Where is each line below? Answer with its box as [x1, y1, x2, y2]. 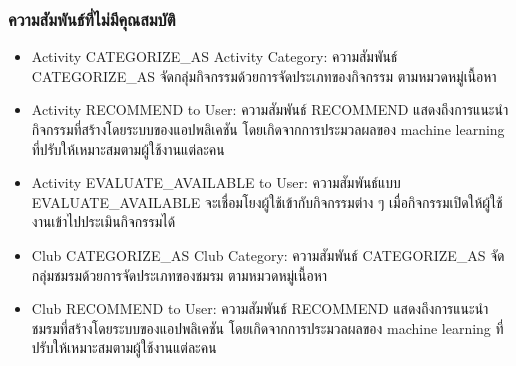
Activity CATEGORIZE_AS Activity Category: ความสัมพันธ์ [31, 46, 398, 67]
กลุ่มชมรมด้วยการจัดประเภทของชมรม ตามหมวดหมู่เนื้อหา [31, 264, 328, 285]
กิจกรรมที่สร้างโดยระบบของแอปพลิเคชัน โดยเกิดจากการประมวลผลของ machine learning [31, 119, 505, 139]
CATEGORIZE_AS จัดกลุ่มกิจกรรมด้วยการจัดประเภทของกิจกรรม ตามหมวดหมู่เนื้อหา [31, 65, 497, 86]
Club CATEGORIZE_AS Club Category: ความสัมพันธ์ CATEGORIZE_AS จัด [31, 244, 505, 265]
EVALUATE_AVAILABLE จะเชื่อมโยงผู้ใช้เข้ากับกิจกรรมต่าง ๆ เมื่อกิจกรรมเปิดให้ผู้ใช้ [31, 191, 503, 212]
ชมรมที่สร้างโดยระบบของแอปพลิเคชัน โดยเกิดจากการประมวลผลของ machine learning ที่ [31, 317, 504, 338]
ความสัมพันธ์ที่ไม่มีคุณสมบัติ [8, 6, 176, 31]
